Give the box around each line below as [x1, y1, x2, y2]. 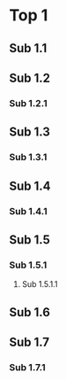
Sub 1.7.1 [9, 361, 46, 373]
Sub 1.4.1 [9, 205, 48, 217]
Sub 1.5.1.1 [21, 279, 59, 290]
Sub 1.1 [9, 41, 48, 56]
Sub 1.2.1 [9, 97, 48, 109]
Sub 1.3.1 [9, 151, 48, 164]
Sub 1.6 [9, 305, 51, 320]
